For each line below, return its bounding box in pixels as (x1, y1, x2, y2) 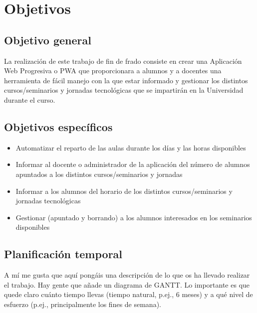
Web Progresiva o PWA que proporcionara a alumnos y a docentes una (4, 65, 222, 76)
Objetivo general (4, 32, 91, 47)
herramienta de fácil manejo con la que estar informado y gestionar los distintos (4, 75, 248, 85)
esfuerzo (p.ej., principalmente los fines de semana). (4, 299, 161, 309)
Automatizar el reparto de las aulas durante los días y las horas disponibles (15, 142, 246, 153)
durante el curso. (4, 94, 55, 105)
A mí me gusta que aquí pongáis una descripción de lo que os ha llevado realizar (4, 270, 250, 280)
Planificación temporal (4, 246, 123, 262)
